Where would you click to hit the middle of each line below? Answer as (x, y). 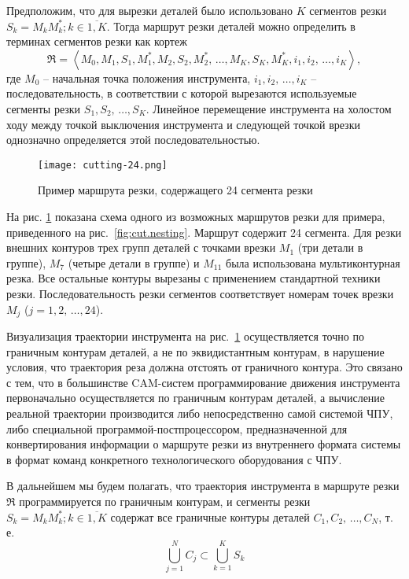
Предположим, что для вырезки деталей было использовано (149, 10)
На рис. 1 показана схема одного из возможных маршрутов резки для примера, (196, 216)
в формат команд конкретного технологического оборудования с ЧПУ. (174, 459)
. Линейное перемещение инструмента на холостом (269, 108)
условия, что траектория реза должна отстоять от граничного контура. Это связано (204, 367)
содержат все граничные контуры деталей (210, 516)
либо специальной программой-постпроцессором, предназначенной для (177, 428)
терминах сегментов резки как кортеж (97, 41)
